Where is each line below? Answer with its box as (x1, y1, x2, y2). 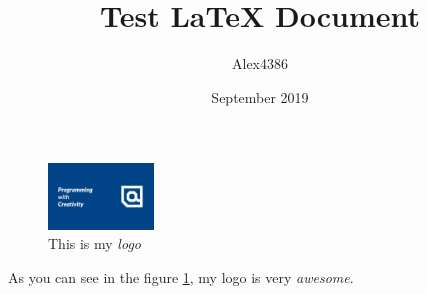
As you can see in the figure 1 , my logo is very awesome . (8, 266, 354, 287)
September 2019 (211, 86, 309, 107)
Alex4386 (232, 53, 288, 74)
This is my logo (48, 233, 141, 254)
